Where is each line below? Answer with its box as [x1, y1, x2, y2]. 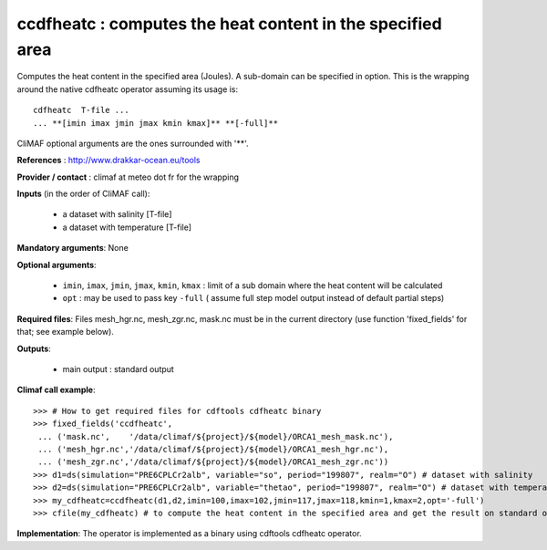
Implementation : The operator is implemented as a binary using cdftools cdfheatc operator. [16, 528, 362, 539]
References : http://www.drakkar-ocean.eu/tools [16, 155, 201, 166]
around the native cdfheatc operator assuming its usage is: [16, 83, 239, 95]
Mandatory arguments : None [16, 243, 129, 254]
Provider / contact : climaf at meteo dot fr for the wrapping [16, 171, 239, 182]
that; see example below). [16, 327, 114, 337]
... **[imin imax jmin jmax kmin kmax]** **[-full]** [33, 118, 278, 128]
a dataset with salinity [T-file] [62, 209, 172, 220]
